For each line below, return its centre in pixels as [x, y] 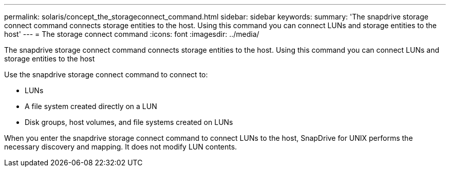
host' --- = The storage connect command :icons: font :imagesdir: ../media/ [132, 34]
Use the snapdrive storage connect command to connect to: [106, 74]
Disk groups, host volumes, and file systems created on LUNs [129, 122]
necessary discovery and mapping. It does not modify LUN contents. [121, 147]
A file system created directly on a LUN [91, 106]
